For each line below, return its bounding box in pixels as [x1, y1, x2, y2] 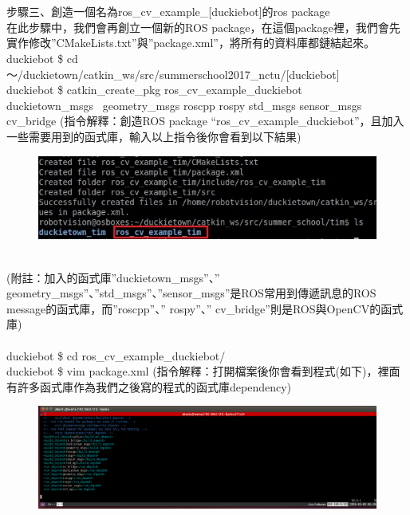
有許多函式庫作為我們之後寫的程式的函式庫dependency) [6, 378, 292, 395]
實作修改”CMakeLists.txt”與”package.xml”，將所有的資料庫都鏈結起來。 [6, 34, 375, 51]
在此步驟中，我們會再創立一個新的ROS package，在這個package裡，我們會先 [6, 18, 400, 35]
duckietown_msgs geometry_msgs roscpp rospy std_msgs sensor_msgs [6, 96, 362, 113]
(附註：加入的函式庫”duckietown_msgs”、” [6, 269, 220, 285]
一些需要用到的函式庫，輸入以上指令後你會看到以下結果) [6, 128, 302, 144]
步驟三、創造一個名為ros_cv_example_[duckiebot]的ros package [6, 3, 330, 20]
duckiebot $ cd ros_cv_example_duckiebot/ [6, 347, 226, 364]
